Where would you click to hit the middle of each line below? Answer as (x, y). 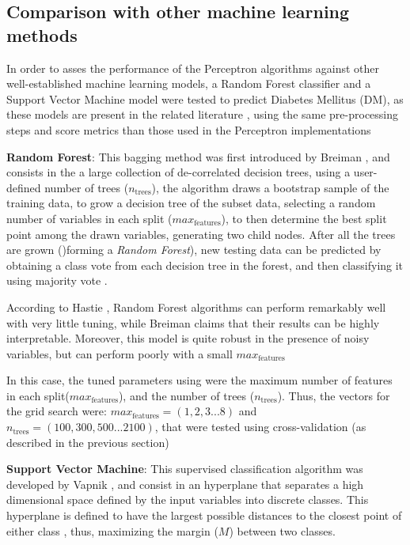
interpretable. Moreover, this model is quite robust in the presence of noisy (188, 338)
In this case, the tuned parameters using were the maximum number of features (199, 380)
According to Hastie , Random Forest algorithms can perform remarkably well (196, 307)
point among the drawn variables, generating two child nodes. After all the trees (201, 234)
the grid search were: (57, 411)
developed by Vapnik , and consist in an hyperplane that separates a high (185, 484)
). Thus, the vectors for (334, 395)
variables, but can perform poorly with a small (120, 353)
